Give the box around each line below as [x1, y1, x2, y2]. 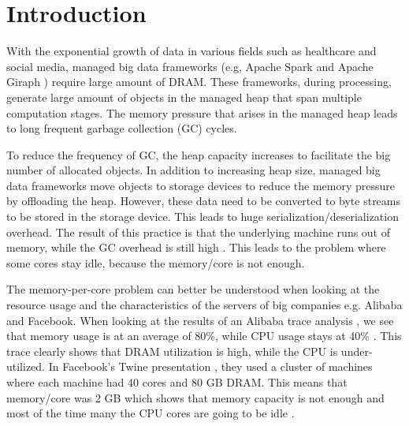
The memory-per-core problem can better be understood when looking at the [6, 281, 380, 297]
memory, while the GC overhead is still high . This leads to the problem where [6, 239, 386, 256]
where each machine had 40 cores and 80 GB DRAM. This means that [6, 374, 348, 390]
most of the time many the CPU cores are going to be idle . [6, 405, 295, 421]
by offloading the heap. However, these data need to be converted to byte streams [6, 192, 401, 209]
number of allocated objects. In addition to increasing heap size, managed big [6, 162, 381, 178]
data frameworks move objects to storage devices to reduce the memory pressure [6, 177, 395, 193]
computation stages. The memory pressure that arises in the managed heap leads [6, 104, 398, 121]
